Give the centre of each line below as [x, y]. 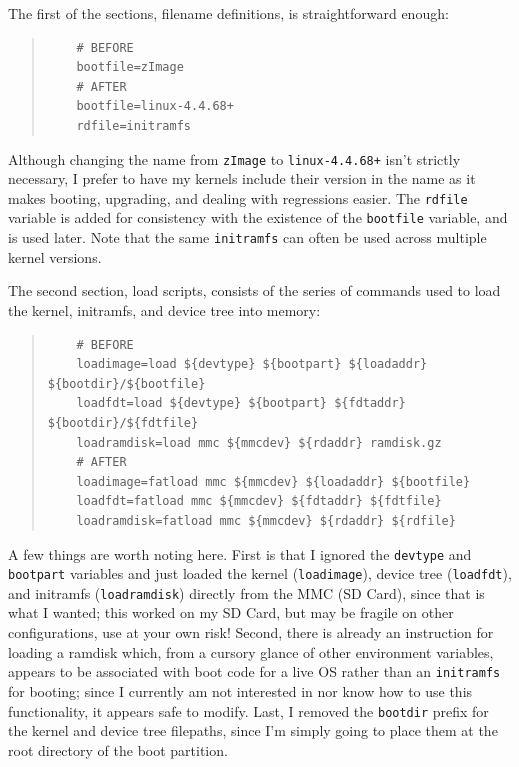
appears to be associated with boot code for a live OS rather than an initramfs [254, 671]
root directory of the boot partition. [118, 749]
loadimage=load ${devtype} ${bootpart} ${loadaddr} [252, 364]
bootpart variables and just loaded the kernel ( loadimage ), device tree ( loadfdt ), [260, 573]
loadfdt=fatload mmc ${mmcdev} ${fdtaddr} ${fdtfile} [259, 501]
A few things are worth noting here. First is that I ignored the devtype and [240, 553]
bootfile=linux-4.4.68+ [155, 106]
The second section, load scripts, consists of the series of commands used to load [254, 290]
